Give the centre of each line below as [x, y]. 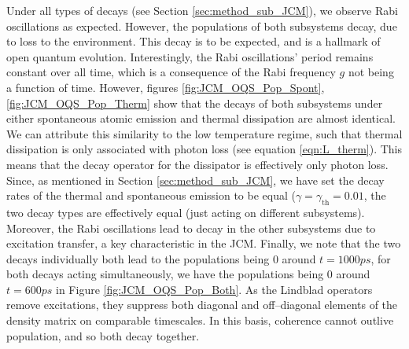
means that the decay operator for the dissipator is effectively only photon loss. [197, 164]
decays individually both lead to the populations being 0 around [161, 258]
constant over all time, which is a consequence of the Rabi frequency [171, 72]
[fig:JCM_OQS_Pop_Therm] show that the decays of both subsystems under [195, 103]
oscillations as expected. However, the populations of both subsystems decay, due [202, 26]
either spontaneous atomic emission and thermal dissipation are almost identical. [201, 118]
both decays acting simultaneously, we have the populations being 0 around [188, 274]
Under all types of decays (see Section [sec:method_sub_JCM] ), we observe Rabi [202, 10]
